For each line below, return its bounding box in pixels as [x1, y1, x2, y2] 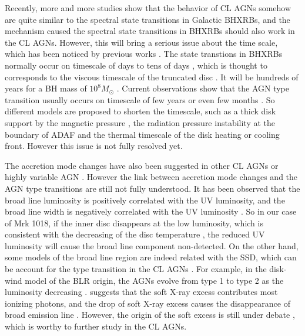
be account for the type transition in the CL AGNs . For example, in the [5, 263, 267, 275]
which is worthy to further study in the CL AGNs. [5, 320, 187, 332]
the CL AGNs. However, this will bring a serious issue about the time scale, [5, 36, 278, 48]
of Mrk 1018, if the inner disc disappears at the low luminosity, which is [5, 216, 263, 229]
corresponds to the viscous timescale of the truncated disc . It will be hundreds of [5, 70, 299, 83]
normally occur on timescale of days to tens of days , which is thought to [5, 59, 267, 71]
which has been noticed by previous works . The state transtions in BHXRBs [5, 47, 283, 60]
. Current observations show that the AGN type [116, 82, 289, 94]
